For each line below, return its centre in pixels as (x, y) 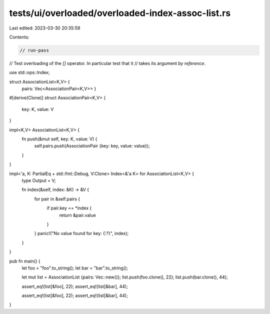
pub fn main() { (25, 261)
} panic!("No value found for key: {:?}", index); (81, 233)
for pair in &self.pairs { (57, 199)
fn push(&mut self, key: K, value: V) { (59, 139)
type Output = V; (39, 180)
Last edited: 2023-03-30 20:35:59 (45, 28)
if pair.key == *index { (69, 208)
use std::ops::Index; (29, 72)
